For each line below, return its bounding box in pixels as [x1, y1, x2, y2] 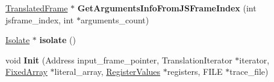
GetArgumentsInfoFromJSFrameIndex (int [77, 2, 257, 14]
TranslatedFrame [5, 2, 68, 14]
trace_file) [229, 65, 269, 78]
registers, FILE [167, 65, 223, 78]
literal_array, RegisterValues [54, 65, 161, 78]
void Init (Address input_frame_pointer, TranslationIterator [5, 53, 232, 66]
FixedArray [5, 65, 48, 78]
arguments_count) [80, 13, 149, 26]
